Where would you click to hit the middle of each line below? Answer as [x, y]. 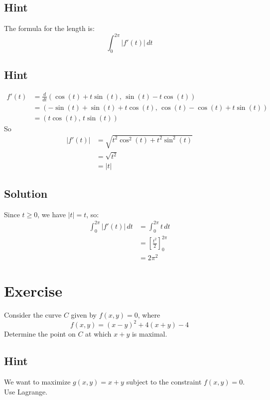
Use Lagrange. [26, 391]
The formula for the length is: [49, 28]
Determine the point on [40, 334]
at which [98, 334]
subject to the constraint [164, 382]
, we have [52, 214]
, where [149, 315]
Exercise [33, 291]
